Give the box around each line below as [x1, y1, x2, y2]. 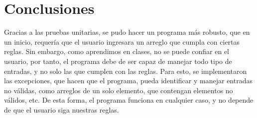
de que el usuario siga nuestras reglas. [4, 104, 119, 115]
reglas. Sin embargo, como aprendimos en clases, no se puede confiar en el [4, 46, 229, 57]
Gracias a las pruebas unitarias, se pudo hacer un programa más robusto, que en [4, 27, 250, 37]
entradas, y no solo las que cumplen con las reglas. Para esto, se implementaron [4, 65, 247, 76]
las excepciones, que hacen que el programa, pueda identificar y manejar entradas [4, 75, 253, 86]
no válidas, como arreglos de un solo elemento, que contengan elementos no [4, 85, 233, 95]
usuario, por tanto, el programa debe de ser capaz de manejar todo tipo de [4, 56, 232, 66]
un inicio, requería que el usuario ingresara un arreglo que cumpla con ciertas [4, 36, 240, 47]
